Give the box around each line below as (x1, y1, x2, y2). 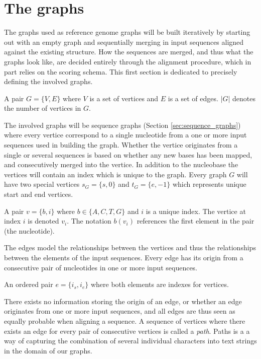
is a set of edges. (168, 93, 218, 103)
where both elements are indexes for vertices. (90, 279, 229, 290)
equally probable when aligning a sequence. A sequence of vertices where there (4, 315, 245, 326)
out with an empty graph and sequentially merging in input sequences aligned (4, 36, 244, 47)
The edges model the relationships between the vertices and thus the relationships (4, 242, 256, 253)
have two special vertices (4, 179, 80, 189)
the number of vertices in (4, 103, 81, 113)
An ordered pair (4, 279, 53, 290)
